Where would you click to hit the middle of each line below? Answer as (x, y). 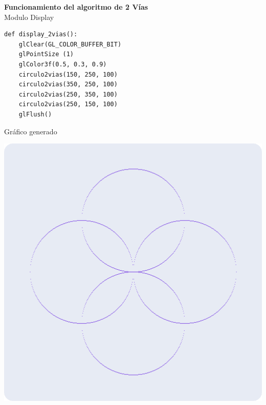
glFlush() (35, 114)
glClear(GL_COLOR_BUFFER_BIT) (70, 44)
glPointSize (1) (46, 54)
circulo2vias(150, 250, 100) (68, 74)
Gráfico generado (31, 131)
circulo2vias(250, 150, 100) (68, 104)
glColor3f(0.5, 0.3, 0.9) (63, 64)
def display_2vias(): (41, 34)
